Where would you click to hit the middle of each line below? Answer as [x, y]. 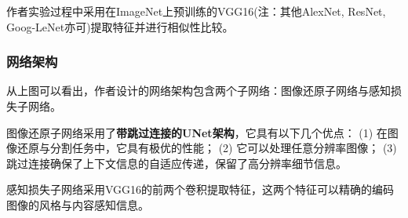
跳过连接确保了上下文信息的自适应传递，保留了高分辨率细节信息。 [177, 163]
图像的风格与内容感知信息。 [78, 204]
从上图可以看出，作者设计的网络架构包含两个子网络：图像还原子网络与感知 [199, 91]
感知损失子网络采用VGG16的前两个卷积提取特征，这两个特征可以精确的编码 [200, 189]
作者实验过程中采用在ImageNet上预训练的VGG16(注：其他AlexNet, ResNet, [196, 11]
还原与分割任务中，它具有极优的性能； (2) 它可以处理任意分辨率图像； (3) [207, 148]
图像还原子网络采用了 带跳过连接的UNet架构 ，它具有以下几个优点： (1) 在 [197, 132]
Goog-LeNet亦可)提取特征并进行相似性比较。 [120, 26]
